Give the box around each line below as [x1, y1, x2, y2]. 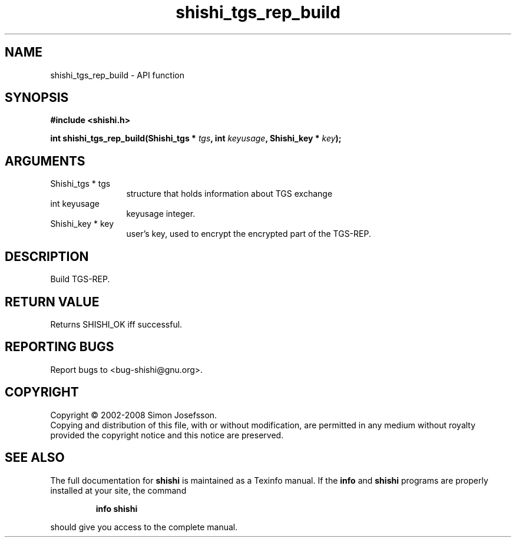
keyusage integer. [126, 209, 196, 219]
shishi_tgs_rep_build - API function [50, 70, 184, 80]
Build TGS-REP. [50, 274, 110, 285]
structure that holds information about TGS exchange [126, 189, 333, 199]
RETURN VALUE [5, 294, 100, 309]
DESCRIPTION [5, 249, 89, 264]
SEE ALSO [5, 450, 65, 465]
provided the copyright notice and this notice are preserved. [50, 429, 284, 440]
